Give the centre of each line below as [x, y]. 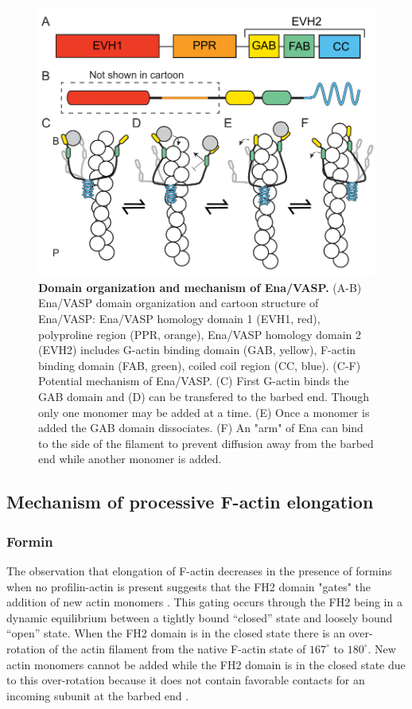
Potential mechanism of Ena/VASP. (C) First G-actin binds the [194, 381]
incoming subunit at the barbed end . [98, 695]
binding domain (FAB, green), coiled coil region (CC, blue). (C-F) [200, 365]
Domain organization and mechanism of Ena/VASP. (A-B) [200, 287]
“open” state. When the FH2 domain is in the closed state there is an [176, 633]
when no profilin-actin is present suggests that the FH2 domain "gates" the [189, 586]
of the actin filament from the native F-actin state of [177, 648]
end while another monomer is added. [130, 459]
